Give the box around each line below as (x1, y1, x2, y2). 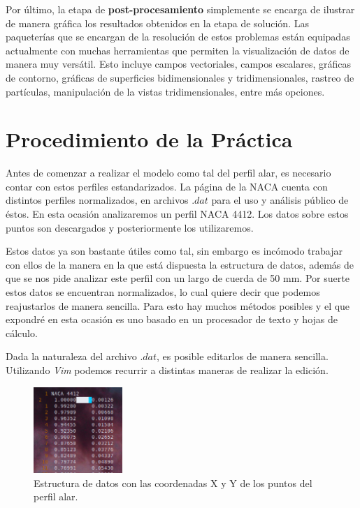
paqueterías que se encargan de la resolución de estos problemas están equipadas (6, 29, 350, 44)
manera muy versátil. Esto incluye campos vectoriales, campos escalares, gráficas (6, 57, 352, 71)
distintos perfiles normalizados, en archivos (6, 193, 189, 207)
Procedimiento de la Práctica (6, 125, 293, 154)
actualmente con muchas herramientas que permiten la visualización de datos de (6, 43, 350, 57)
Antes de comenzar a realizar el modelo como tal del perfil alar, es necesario (6, 165, 331, 180)
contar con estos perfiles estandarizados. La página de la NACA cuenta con (6, 179, 328, 193)
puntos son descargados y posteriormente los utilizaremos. (6, 220, 254, 234)
